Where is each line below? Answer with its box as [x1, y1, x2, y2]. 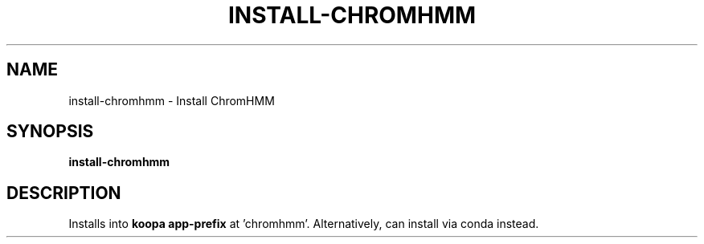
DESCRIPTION [6, 182, 121, 203]
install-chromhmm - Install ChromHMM [68, 93, 275, 108]
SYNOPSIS [6, 121, 94, 142]
